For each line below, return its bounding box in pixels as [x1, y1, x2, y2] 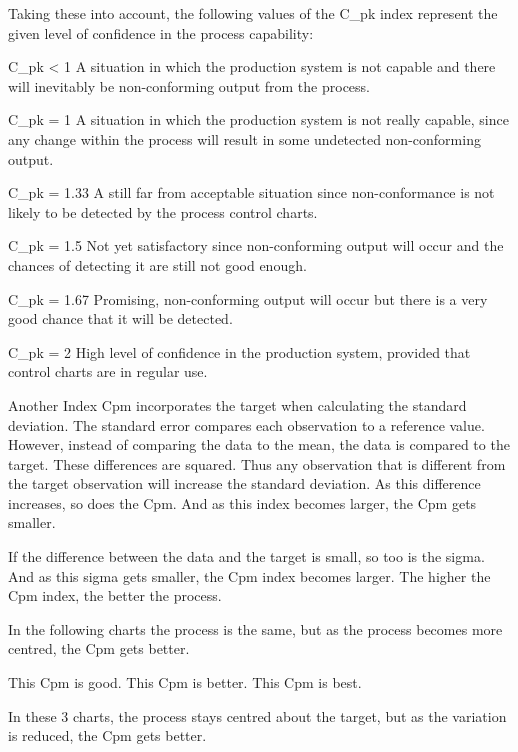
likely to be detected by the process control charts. [8, 201, 318, 222]
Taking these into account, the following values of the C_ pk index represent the [8, 3, 498, 23]
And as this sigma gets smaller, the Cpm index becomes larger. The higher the [8, 565, 491, 586]
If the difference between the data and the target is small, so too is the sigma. [8, 546, 485, 567]
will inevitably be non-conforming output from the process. [8, 75, 370, 96]
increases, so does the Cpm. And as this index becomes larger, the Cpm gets [8, 492, 477, 513]
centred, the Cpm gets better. [8, 638, 190, 659]
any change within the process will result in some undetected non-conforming [8, 128, 481, 149]
